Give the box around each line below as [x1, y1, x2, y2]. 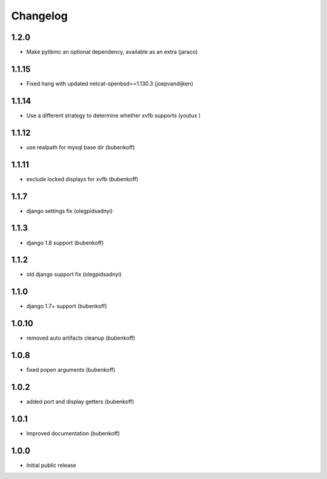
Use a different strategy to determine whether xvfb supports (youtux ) [26, 112, 201, 119]
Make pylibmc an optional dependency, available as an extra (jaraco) [26, 49, 198, 56]
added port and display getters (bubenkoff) [26, 398, 134, 406]
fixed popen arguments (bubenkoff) [26, 366, 116, 373]
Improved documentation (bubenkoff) [26, 429, 121, 437]
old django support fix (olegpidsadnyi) [26, 270, 122, 278]
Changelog [11, 9, 68, 22]
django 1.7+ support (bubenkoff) [26, 303, 107, 310]
